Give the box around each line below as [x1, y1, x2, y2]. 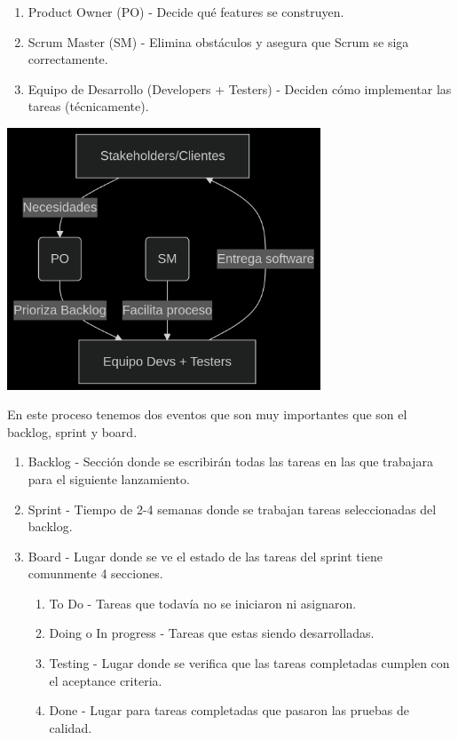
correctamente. [28, 50, 108, 68]
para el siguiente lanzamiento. [28, 469, 190, 488]
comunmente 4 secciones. [28, 564, 163, 583]
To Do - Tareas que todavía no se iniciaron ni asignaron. [49, 593, 357, 612]
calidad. [49, 718, 92, 736]
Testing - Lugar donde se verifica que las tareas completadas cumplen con [49, 654, 450, 672]
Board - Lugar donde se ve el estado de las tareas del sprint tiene [28, 546, 383, 565]
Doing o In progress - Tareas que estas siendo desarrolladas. [49, 624, 375, 642]
